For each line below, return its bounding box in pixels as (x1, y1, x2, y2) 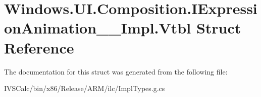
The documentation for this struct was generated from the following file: (4, 66, 228, 76)
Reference (4, 37, 74, 57)
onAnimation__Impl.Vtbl (4, 17, 191, 38)
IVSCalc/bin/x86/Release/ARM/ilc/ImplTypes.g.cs (4, 83, 165, 93)
